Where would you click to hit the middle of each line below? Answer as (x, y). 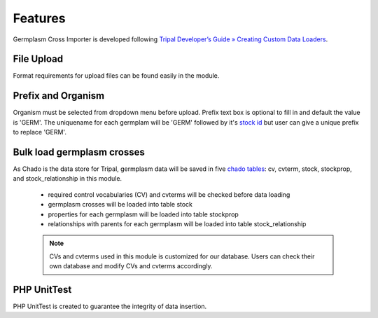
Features (39, 18)
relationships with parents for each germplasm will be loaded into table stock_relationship (177, 224)
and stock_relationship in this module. (68, 179)
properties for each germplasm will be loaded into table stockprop (143, 214)
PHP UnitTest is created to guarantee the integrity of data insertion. (110, 306)
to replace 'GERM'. (40, 132)
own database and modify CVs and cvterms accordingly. (131, 266)
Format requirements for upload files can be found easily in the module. (116, 76)
